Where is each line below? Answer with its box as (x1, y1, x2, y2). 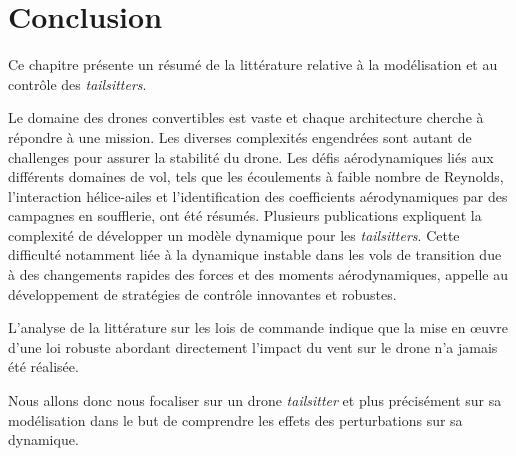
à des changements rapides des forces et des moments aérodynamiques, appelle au (8, 264, 508, 285)
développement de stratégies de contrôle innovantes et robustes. (8, 283, 397, 304)
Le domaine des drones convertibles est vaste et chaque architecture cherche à (8, 107, 484, 128)
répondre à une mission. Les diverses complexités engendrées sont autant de (8, 126, 472, 147)
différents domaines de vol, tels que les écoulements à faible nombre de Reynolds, (8, 166, 504, 187)
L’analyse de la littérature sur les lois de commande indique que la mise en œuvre (8, 317, 509, 338)
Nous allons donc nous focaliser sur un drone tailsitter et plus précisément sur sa (8, 390, 502, 411)
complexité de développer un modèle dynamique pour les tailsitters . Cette (8, 224, 460, 245)
